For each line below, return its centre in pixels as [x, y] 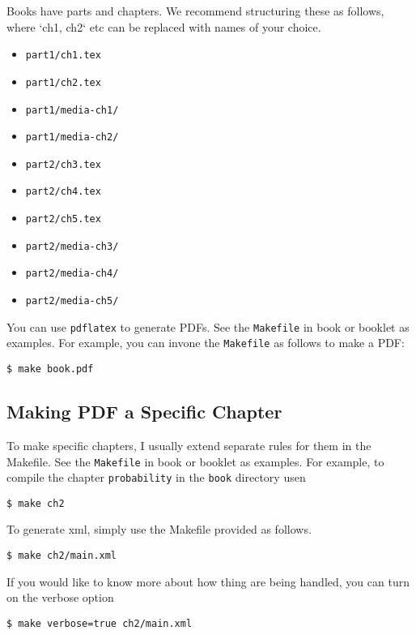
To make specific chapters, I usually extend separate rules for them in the [189, 445]
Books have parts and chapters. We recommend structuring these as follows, [195, 11]
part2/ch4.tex [63, 192]
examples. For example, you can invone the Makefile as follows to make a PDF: [206, 343]
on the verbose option [60, 597]
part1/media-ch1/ [72, 110]
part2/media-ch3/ [72, 246]
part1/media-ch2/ [72, 137]
